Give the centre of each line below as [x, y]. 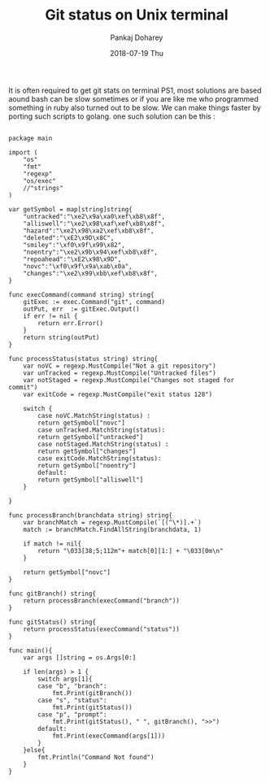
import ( [23, 152]
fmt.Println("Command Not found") [96, 757]
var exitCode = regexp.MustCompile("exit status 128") [118, 394]
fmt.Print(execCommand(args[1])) [108, 736]
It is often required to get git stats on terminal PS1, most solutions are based [135, 90]
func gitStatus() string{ [52, 622]
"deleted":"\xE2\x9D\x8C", [69, 237]
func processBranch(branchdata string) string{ [91, 515]
